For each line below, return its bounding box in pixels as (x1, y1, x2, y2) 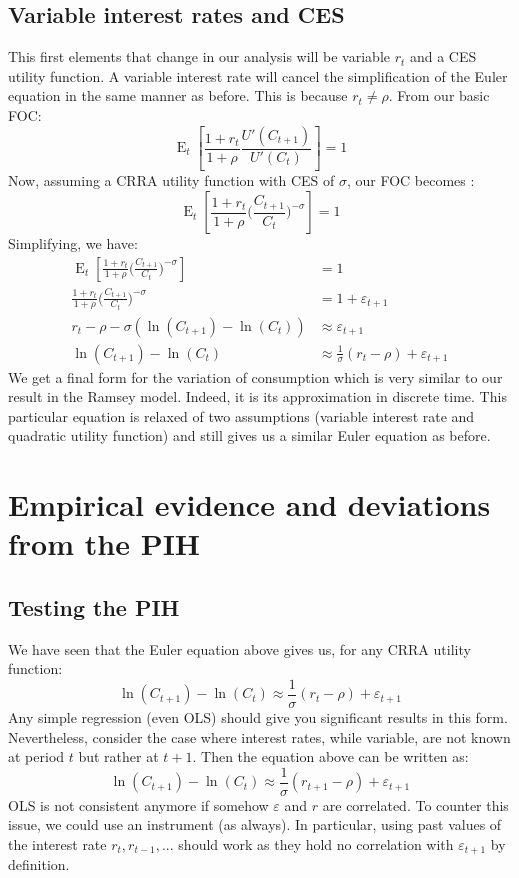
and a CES (409, 46, 477, 67)
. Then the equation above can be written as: (192, 746, 469, 767)
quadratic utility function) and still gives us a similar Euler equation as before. (8, 425, 491, 446)
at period (8, 746, 65, 767)
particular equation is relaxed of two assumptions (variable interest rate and (8, 405, 475, 426)
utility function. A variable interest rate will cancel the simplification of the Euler (8, 65, 508, 86)
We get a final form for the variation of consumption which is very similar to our (8, 366, 503, 387)
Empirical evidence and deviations (8, 484, 491, 525)
